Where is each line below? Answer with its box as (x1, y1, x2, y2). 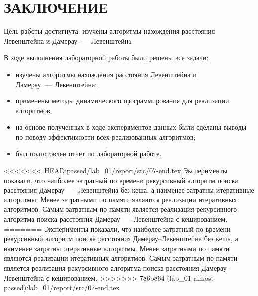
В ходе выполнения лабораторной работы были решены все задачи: (4, 52, 209, 63)
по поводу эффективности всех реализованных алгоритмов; (15, 131, 196, 142)
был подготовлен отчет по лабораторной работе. (15, 148, 162, 159)
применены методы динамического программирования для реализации (15, 96, 229, 106)
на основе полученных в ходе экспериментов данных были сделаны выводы (15, 122, 247, 132)
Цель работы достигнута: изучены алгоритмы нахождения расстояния (4, 26, 215, 36)
